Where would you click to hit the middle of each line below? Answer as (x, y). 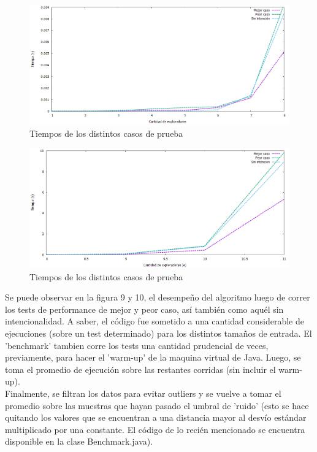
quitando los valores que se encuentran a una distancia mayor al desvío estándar (156, 417)
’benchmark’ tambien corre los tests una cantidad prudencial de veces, (137, 345)
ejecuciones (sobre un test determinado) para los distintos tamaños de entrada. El (158, 333)
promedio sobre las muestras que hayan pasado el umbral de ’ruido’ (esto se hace (157, 405)
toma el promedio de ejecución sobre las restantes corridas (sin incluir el (140, 369)
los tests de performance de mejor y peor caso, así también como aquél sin (144, 309)
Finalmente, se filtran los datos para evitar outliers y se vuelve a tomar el (143, 393)
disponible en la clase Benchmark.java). (79, 441)
